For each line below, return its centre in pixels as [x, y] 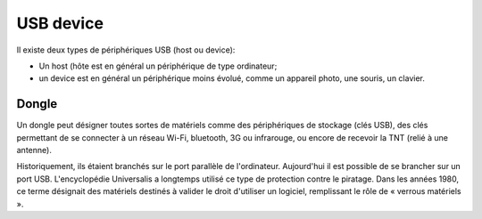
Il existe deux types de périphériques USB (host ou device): [126, 50]
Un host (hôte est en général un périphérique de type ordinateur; [158, 66]
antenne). [34, 150]
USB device [60, 23]
